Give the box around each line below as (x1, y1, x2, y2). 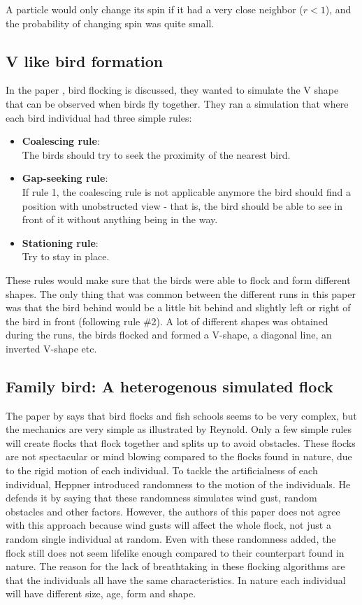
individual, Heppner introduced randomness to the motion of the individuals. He (6, 476, 351, 491)
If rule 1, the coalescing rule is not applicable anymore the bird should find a (22, 184, 351, 199)
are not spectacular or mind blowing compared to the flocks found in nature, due (6, 449, 352, 464)
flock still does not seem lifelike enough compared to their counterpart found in (6, 545, 345, 560)
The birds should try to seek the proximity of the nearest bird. (22, 147, 291, 162)
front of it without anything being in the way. (22, 212, 218, 227)
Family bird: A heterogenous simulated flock (6, 375, 333, 397)
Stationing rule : (22, 235, 99, 250)
